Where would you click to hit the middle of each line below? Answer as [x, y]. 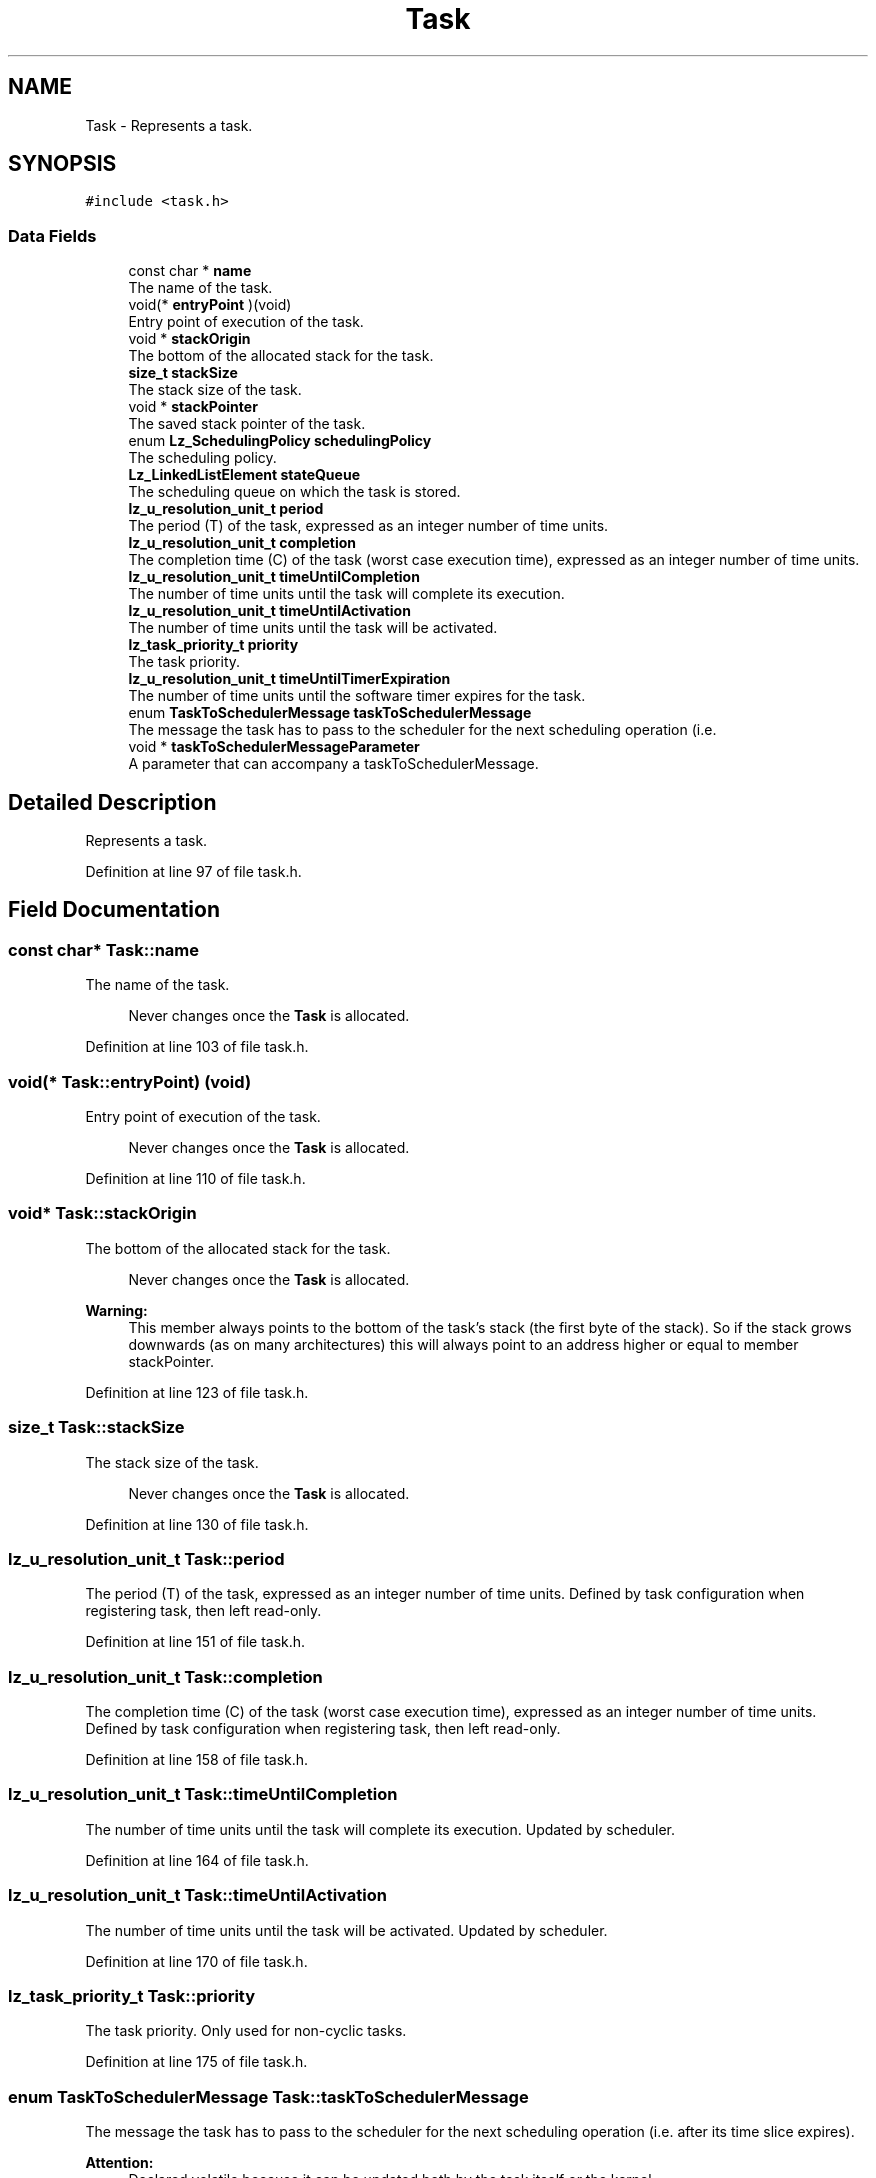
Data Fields [52, 235]
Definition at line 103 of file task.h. [197, 1047]
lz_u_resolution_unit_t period [226, 509]
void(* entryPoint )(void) [210, 305]
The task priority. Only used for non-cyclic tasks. [246, 2031]
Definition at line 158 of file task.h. [197, 1759]
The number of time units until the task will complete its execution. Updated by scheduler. [380, 1829]
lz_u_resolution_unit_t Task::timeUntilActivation [197, 1895]
